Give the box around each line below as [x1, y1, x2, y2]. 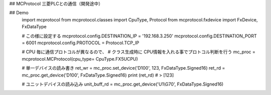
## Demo [9, 10, 29, 16]
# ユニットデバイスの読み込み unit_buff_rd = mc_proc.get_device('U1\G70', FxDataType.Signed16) [22, 81, 224, 87]
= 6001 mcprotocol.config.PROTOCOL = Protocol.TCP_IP [22, 40, 140, 46]
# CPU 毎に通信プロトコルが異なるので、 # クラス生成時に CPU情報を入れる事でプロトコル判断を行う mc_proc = [22, 49, 256, 55]
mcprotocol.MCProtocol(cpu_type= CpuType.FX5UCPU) [22, 56, 138, 62]
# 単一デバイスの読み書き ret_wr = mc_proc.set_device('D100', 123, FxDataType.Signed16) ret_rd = [22, 65, 225, 71]
